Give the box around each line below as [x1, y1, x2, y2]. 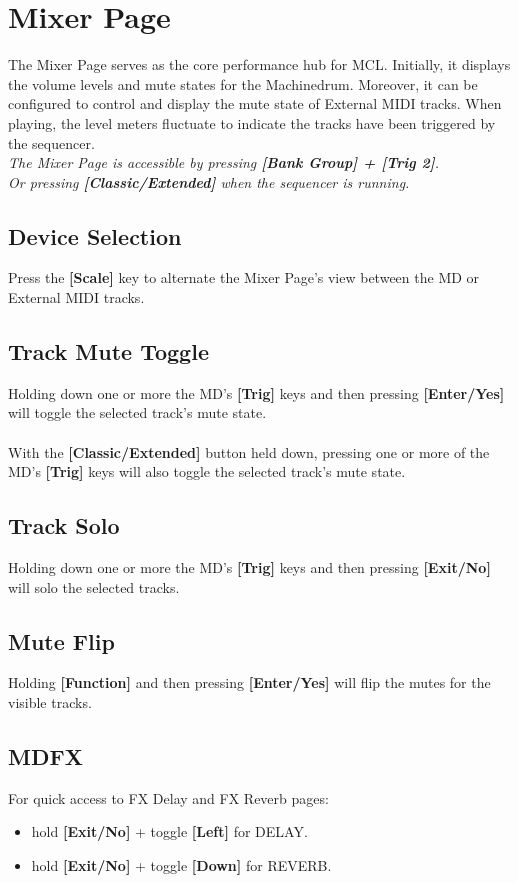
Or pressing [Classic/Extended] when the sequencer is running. [8, 171, 410, 192]
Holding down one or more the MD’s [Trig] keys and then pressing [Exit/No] [8, 557, 491, 578]
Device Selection [8, 220, 182, 251]
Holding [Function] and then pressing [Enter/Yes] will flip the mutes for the [8, 672, 491, 693]
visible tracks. [8, 692, 92, 713]
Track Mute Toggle [8, 336, 209, 367]
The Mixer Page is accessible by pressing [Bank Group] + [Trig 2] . [8, 152, 440, 173]
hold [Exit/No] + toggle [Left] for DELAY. [31, 821, 308, 842]
